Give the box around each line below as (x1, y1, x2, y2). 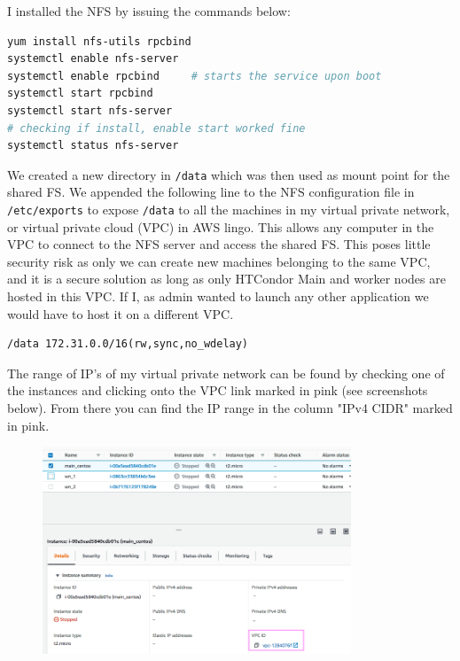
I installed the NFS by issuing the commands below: (7, 2, 291, 19)
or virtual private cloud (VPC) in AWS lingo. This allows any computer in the (7, 217, 434, 236)
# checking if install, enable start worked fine (7, 121, 306, 135)
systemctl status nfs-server (7, 139, 179, 152)
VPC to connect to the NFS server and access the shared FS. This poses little (7, 235, 431, 253)
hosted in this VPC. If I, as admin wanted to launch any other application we (7, 287, 429, 306)
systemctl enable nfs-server (7, 52, 179, 66)
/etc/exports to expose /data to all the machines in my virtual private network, (7, 200, 450, 218)
